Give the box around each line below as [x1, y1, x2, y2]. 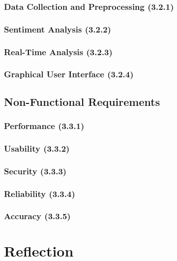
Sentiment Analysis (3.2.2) [4, 23, 111, 35]
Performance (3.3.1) [4, 120, 85, 132]
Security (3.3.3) [4, 164, 67, 177]
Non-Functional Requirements [4, 94, 160, 109]
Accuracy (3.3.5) [4, 210, 71, 222]
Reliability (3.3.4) [4, 187, 75, 199]
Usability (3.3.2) [4, 142, 70, 154]
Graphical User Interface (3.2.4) [4, 68, 134, 80]
